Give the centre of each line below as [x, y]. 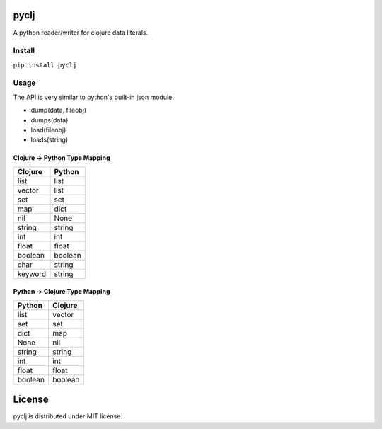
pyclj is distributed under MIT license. [68, 416]
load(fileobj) [48, 130]
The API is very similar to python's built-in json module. [94, 97]
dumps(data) [50, 120]
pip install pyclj [45, 65]
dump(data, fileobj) [59, 110]
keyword [32, 274]
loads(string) [50, 140]
